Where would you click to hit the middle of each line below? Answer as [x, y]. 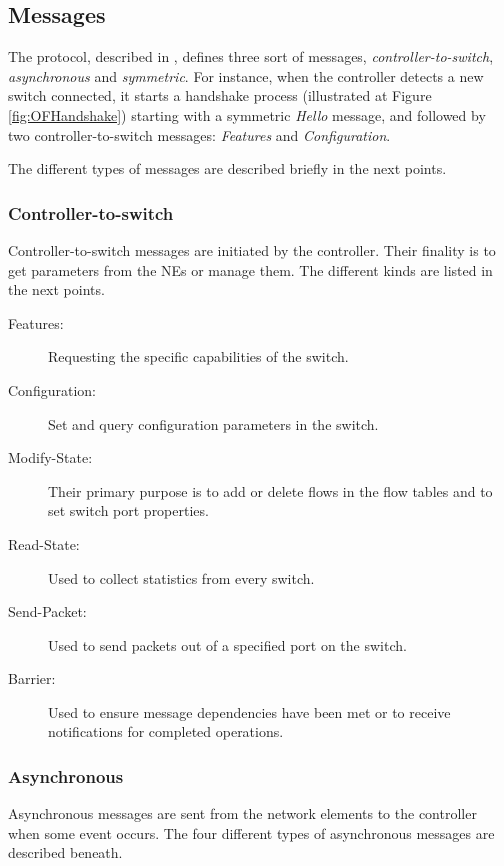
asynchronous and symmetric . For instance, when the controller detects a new [246, 75]
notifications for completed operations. [166, 731]
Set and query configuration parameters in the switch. [213, 423]
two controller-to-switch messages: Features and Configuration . [199, 134]
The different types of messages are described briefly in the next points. [227, 168]
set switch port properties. [128, 510]
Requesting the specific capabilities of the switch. [198, 356]
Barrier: [32, 678]
